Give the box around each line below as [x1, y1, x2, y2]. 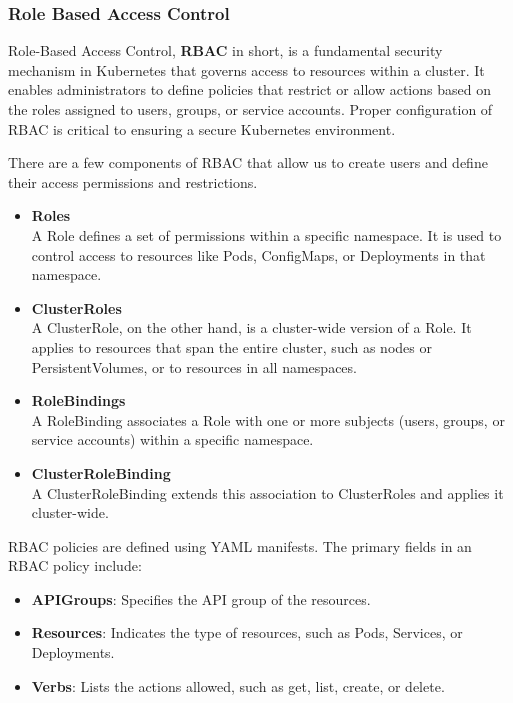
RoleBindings [31, 390, 126, 411]
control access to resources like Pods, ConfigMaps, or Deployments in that [31, 244, 486, 265]
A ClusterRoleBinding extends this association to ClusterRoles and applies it [31, 482, 504, 503]
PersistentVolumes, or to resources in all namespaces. [31, 356, 357, 377]
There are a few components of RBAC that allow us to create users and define [8, 152, 488, 173]
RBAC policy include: [8, 555, 142, 576]
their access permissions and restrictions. [8, 171, 258, 192]
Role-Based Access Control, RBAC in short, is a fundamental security [8, 40, 443, 61]
